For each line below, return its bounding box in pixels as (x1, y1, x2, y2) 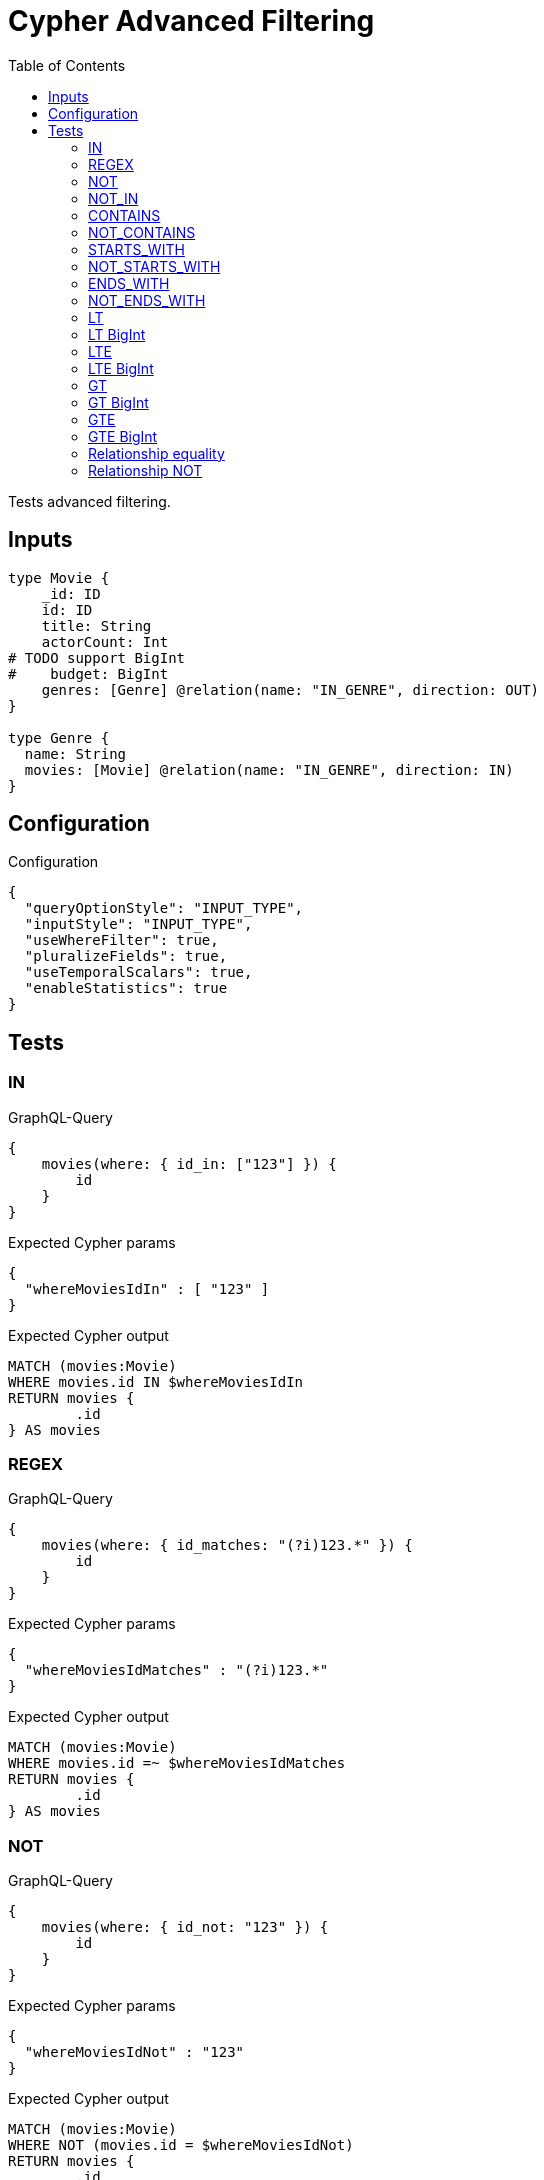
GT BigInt (88, 393, 149, 411)
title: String (41, 617, 152, 634)
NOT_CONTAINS (88, 223, 196, 241)
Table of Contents (8, 56, 126, 74)
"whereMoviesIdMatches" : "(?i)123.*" (24, 1662, 329, 1679)
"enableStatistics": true (24, 980, 228, 997)
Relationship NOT (88, 461, 203, 479)
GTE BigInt (88, 427, 158, 445)
